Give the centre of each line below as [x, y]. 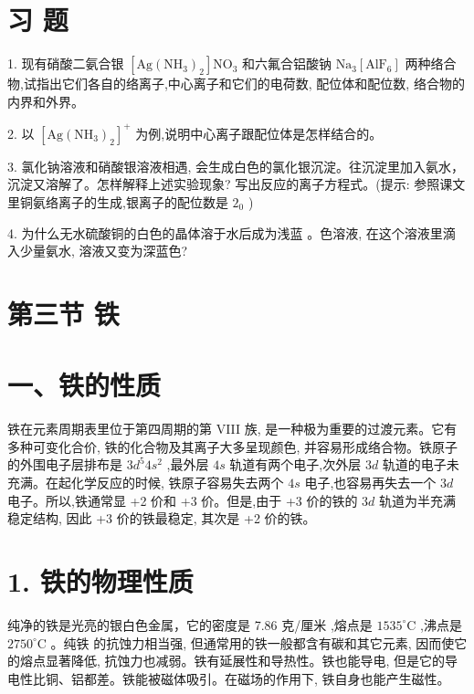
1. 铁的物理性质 [100, 581]
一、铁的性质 [84, 385]
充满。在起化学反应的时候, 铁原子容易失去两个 [146, 483]
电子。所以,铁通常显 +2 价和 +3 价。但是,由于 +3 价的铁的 [183, 500]
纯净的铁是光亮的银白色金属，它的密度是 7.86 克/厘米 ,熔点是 [190, 624]
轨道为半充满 [418, 500]
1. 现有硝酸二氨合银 [66, 63]
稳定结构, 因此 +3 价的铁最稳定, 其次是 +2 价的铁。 [162, 518]
